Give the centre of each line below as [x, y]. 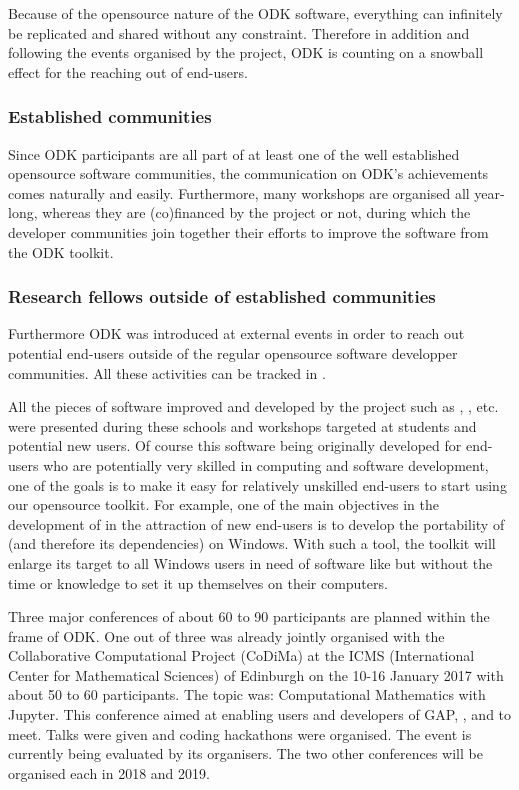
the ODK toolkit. [61, 251]
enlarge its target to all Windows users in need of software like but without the [250, 562]
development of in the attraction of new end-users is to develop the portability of [256, 523]
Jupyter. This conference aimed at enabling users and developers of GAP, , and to [260, 714]
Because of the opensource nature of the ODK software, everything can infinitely [255, 13]
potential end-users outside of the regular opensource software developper [233, 352]
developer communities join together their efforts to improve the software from [248, 231]
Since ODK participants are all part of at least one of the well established [234, 153]
